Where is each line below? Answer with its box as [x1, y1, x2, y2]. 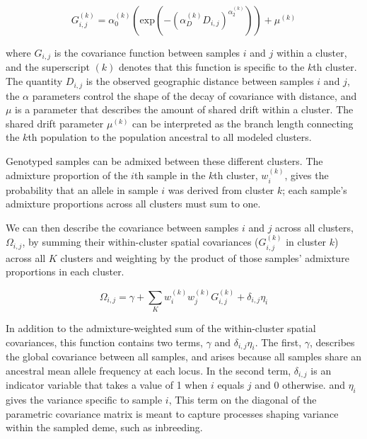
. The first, [255, 334, 302, 349]
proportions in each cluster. [6, 264, 124, 279]
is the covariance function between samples [54, 45, 240, 59]
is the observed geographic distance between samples [86, 74, 314, 89]
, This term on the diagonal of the [168, 392, 317, 407]
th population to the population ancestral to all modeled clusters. [28, 130, 312, 144]
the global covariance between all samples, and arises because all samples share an [6, 349, 362, 364]
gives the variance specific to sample [6, 392, 163, 407]
